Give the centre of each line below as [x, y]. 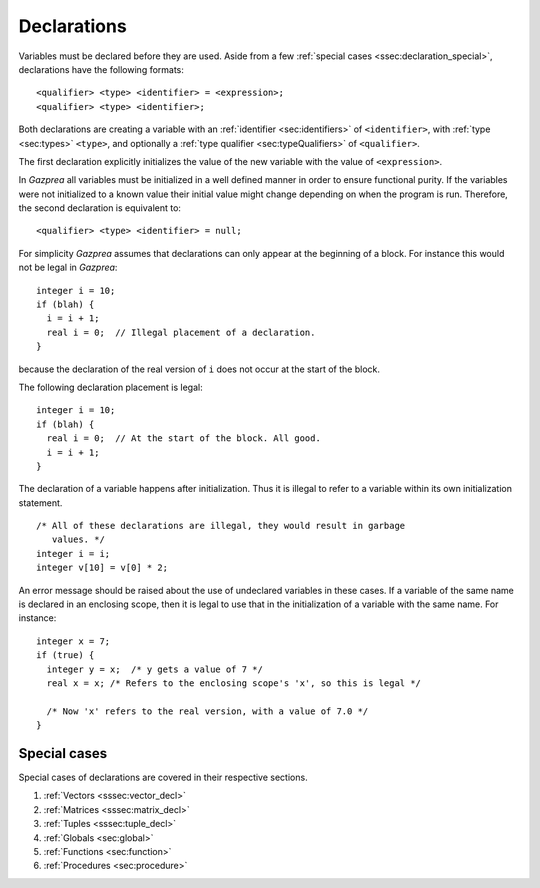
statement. [40, 502]
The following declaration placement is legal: [111, 387]
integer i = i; [73, 553]
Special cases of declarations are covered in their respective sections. [163, 777]
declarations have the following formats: [101, 69]
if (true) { [65, 655]
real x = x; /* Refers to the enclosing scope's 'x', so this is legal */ [234, 683]
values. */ [78, 539]
